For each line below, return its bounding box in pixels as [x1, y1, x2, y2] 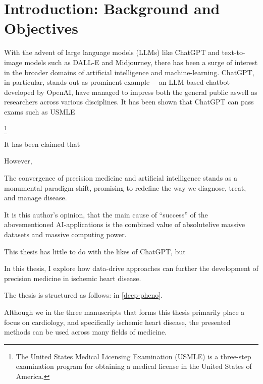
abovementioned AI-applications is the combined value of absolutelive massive [4, 219, 245, 230]
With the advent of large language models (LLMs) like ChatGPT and [4, 47, 220, 58]
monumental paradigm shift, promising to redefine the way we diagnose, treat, [4, 182, 246, 193]
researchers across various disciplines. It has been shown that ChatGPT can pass [4, 96, 254, 107]
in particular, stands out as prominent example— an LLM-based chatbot [4, 77, 230, 87]
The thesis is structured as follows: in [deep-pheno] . [4, 290, 163, 300]
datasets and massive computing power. [4, 229, 127, 239]
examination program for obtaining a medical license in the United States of [16, 361, 252, 371]
